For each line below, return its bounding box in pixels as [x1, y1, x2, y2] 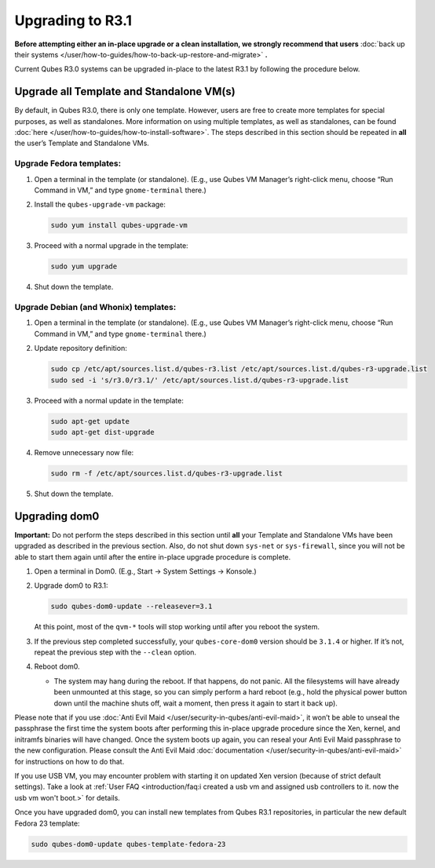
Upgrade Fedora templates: [14, 158, 122, 169]
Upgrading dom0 [14, 509, 100, 523]
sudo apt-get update [50, 417, 130, 425]
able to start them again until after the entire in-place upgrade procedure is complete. [14, 552, 291, 561]
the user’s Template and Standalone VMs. [14, 138, 149, 148]
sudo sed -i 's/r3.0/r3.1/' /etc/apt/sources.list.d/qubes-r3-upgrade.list [50, 375, 349, 385]
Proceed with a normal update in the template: [34, 396, 184, 405]
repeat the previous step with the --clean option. [34, 647, 196, 657]
